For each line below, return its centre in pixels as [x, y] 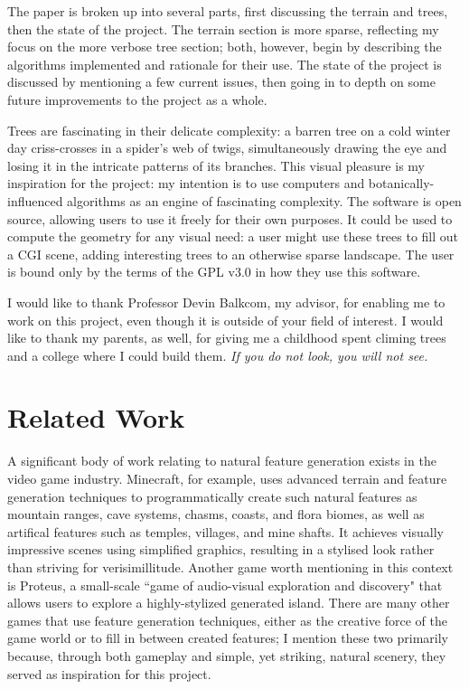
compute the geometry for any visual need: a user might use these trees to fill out [233, 236]
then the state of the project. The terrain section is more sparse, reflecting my [223, 28]
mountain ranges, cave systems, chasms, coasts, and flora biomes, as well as [216, 514]
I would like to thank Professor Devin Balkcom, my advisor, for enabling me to [226, 302]
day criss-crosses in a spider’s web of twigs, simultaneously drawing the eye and [227, 148]
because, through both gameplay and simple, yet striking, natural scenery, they [227, 655]
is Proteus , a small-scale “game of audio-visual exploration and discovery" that [225, 585]
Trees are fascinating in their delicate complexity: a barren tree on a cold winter [229, 130]
